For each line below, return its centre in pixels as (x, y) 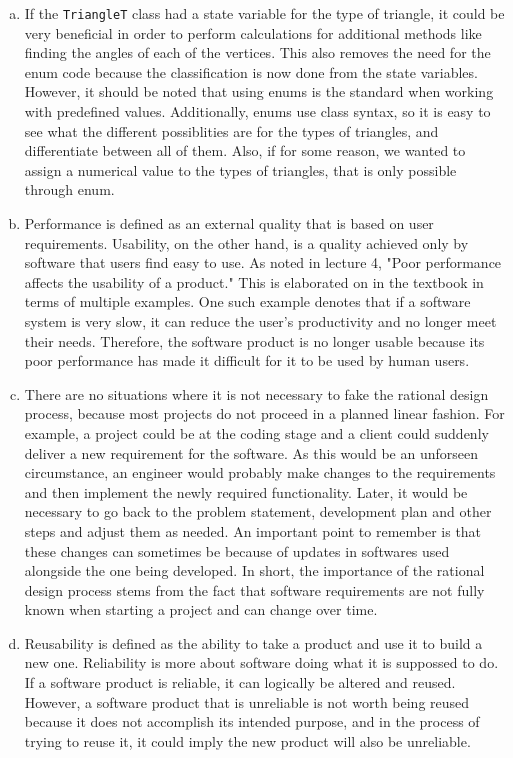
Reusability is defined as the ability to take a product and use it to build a (253, 642)
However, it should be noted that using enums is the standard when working (259, 91)
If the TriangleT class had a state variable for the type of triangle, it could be (264, 13)
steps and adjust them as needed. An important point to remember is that (253, 530)
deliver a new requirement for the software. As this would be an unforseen (251, 452)
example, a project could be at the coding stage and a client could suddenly (256, 432)
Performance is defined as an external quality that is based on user (229, 223)
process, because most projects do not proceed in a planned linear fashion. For (264, 413)
